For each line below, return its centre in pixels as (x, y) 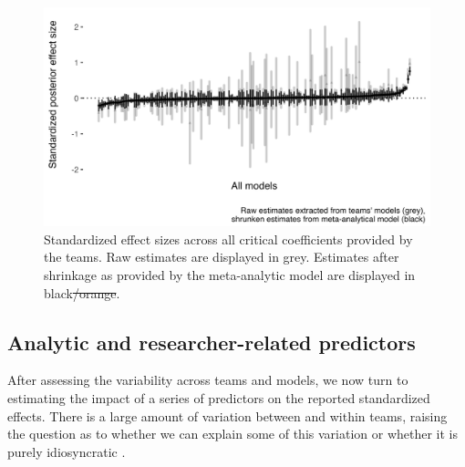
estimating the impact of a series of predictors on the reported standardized (219, 397)
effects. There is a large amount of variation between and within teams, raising (227, 415)
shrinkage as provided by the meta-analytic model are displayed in (230, 274)
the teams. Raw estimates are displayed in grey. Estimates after (222, 257)
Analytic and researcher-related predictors (212, 342)
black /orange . (82, 292)
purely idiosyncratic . (67, 451)
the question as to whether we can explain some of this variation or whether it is (233, 434)
